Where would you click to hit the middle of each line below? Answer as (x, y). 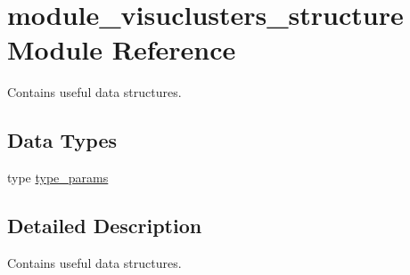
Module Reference (122, 49)
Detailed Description (105, 226)
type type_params (58, 178)
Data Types (62, 140)
